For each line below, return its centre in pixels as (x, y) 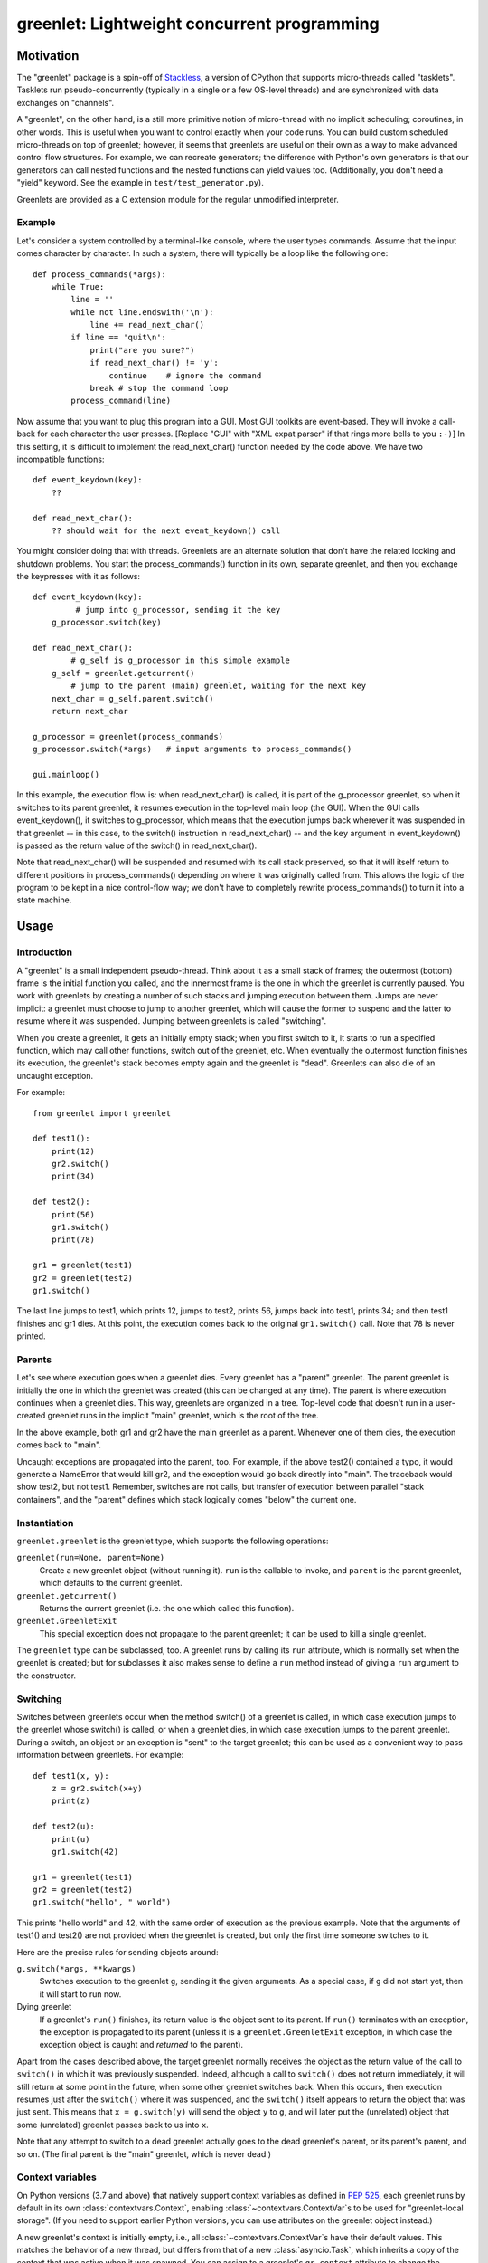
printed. (31, 1336)
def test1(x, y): (71, 1776)
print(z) (70, 1801)
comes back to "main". (59, 1445)
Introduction (44, 952)
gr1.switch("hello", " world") (102, 1902)
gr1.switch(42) (85, 1852)
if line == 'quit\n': (119, 338)
